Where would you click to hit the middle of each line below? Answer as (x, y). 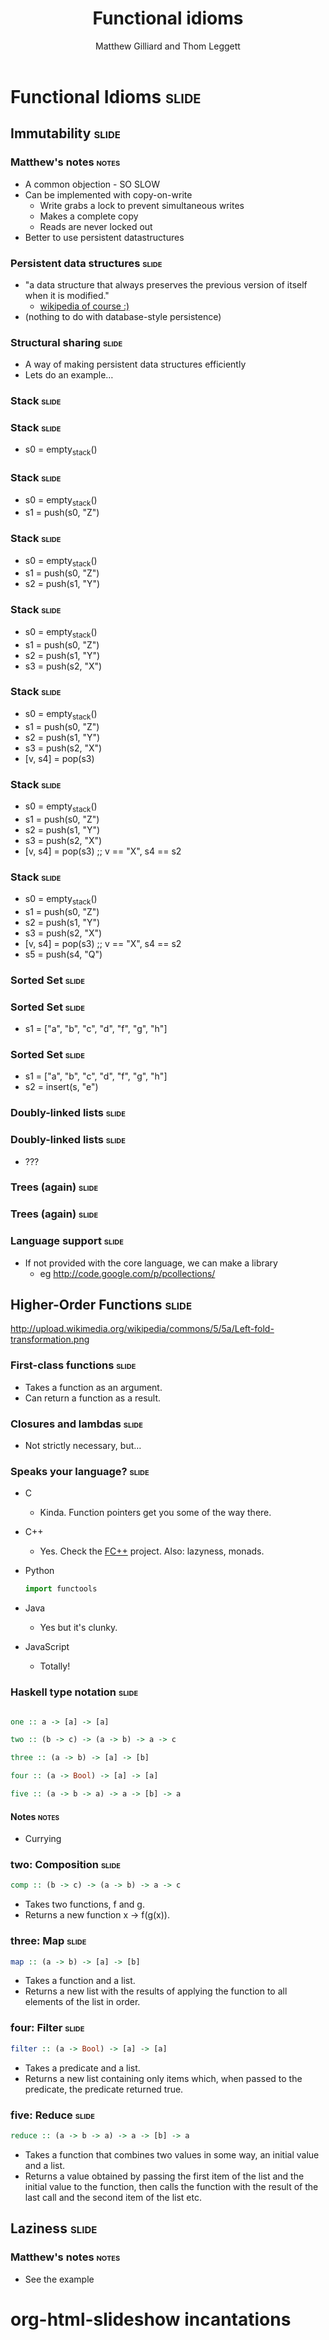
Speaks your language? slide (80, 1471)
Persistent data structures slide (86, 263)
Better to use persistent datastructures (104, 237)
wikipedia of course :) (84, 306)
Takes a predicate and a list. (82, 2068)
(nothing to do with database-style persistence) (123, 316)
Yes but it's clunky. (78, 1628)
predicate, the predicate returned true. (104, 2089)
